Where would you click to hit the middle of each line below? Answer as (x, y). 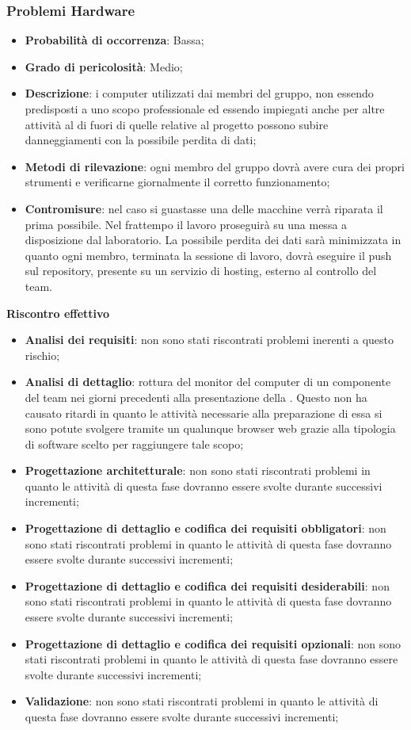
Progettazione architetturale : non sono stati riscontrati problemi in (198, 470)
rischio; (42, 355)
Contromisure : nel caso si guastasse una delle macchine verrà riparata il (204, 208)
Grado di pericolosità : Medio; (104, 66)
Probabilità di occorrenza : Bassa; (114, 40)
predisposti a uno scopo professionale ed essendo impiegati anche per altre (205, 109)
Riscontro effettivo (58, 313)
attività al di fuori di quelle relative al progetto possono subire (177, 124)
